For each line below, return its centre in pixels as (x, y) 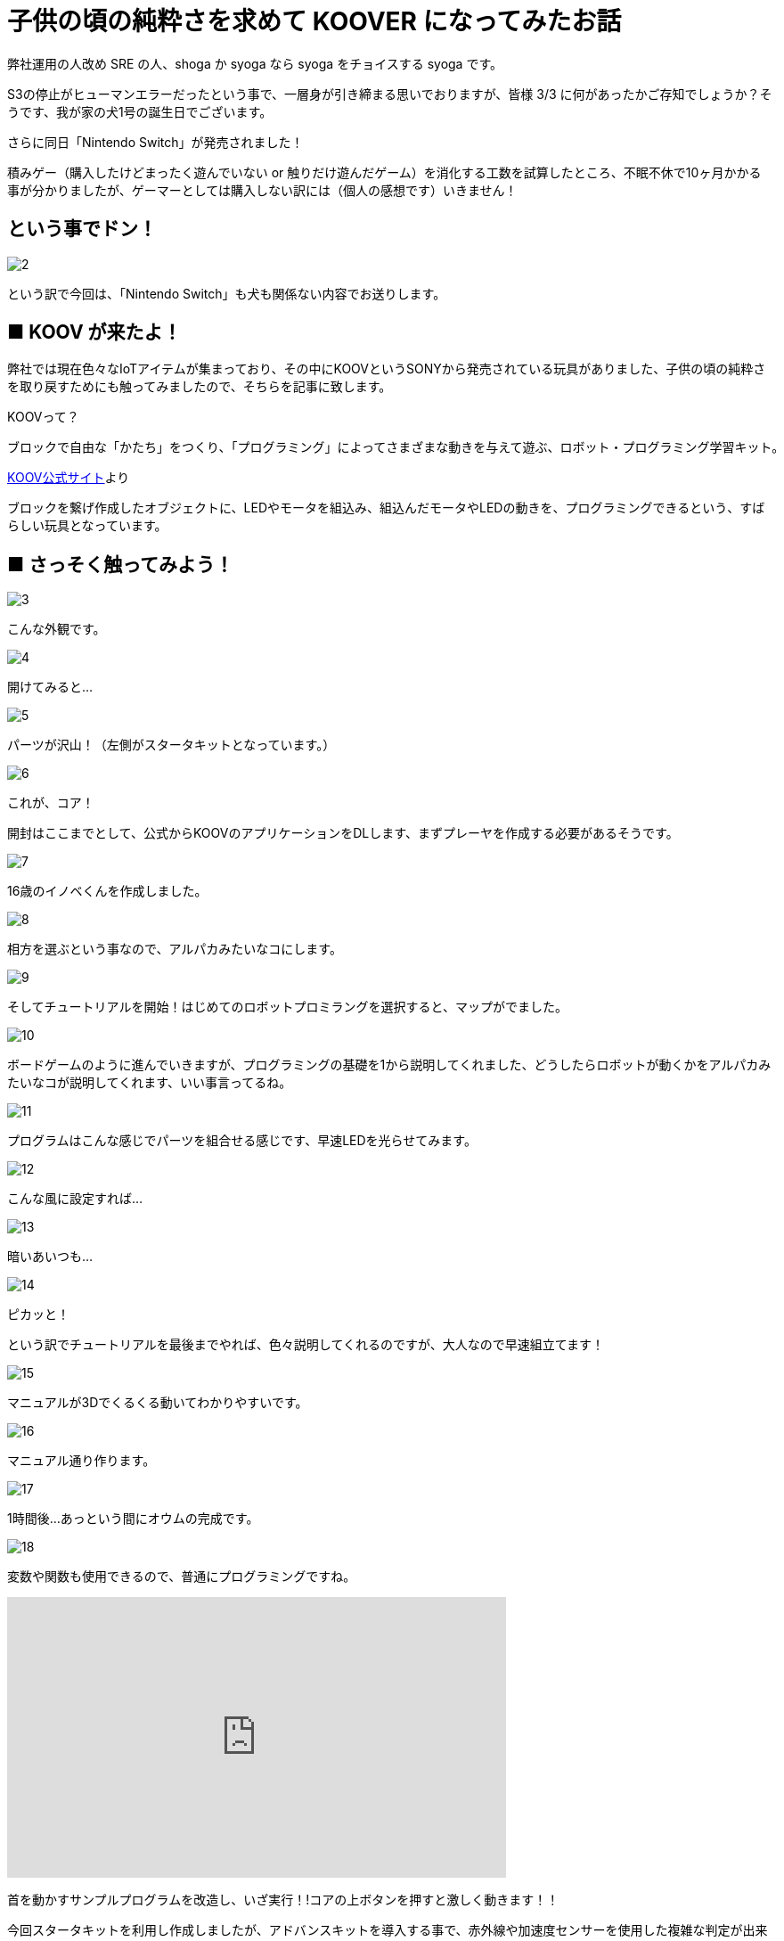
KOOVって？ (43, 417)
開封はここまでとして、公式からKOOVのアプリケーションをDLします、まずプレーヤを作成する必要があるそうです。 (343, 833)
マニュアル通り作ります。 (82, 1461)
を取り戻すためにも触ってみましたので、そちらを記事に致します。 (200, 387)
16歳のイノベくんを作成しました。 (107, 891)
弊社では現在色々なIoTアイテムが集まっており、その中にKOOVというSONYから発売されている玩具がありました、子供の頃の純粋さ (387, 369)
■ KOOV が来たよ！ (94, 332)
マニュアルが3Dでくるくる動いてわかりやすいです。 (158, 1403)
